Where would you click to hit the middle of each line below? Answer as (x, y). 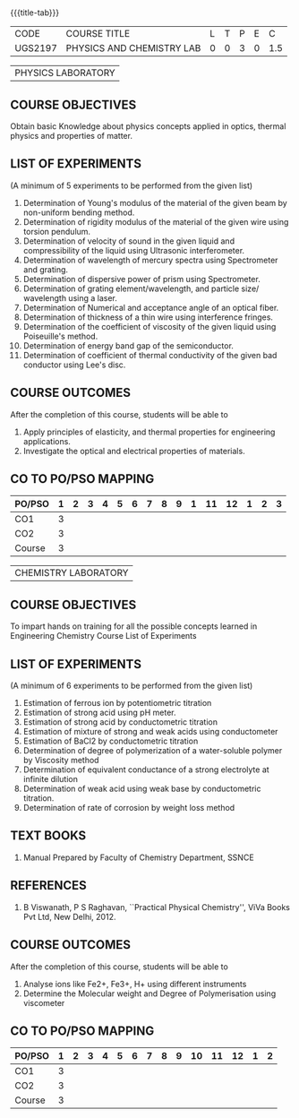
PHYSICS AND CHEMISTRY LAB (133, 48)
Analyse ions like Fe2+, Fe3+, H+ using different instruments (135, 984)
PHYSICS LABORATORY (65, 73)
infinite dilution (51, 779)
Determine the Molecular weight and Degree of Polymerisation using (149, 993)
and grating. (46, 269)
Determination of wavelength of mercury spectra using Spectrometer (150, 260)
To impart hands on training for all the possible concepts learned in (134, 626)
